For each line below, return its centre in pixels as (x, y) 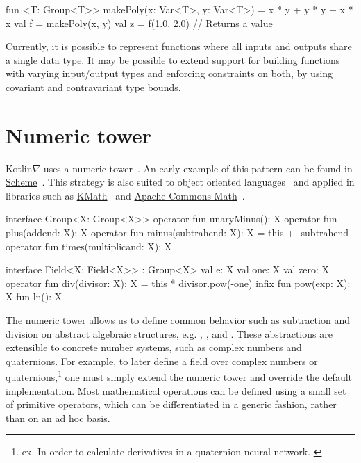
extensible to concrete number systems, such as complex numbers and (154, 347)
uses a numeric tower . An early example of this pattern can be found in (198, 168)
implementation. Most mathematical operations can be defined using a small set (176, 390)
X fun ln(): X (34, 297)
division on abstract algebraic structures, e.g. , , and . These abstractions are (169, 333)
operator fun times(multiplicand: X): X (89, 246)
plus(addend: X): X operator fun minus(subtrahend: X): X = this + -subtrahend (177, 233)
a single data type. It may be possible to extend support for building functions (173, 59)
